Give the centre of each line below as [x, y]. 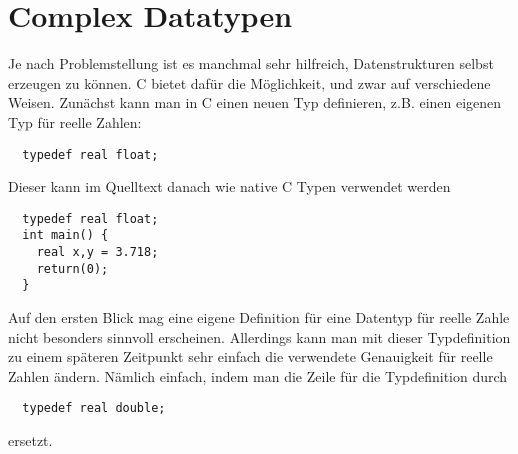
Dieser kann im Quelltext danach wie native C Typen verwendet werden [229, 186]
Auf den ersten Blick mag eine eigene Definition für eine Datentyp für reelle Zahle [259, 317]
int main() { [65, 235]
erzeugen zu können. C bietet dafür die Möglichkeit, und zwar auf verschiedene [249, 82]
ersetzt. [30, 440]
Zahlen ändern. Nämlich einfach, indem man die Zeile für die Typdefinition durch [258, 375]
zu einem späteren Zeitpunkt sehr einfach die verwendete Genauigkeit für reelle [250, 356]
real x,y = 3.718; [97, 252]
